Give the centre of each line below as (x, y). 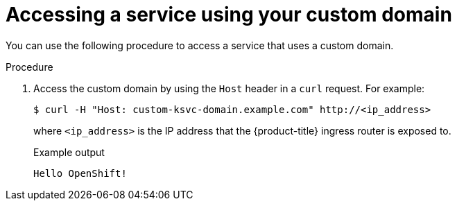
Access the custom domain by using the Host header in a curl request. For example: (229, 88)
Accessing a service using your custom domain (229, 15)
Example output (69, 152)
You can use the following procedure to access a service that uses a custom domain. (200, 45)
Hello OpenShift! (80, 173)
